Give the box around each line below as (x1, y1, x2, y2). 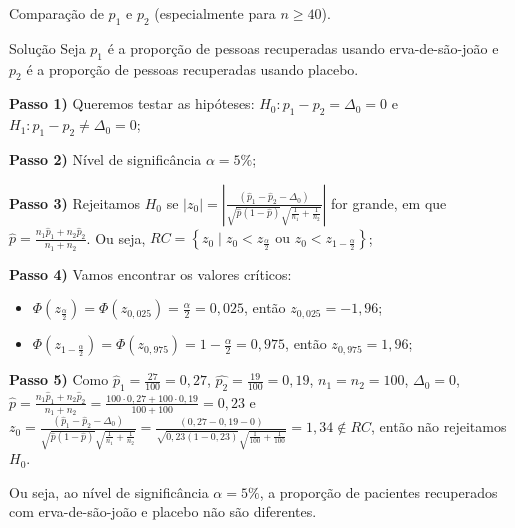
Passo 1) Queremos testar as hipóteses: (9, 93, 255, 114)
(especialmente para (154, 3, 276, 23)
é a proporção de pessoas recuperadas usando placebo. (26, 58, 359, 79)
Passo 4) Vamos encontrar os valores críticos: (9, 263, 292, 284)
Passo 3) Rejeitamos (9, 192, 141, 213)
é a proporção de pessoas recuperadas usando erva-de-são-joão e (107, 37, 499, 58)
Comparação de (9, 3, 104, 23)
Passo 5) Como (9, 369, 109, 390)
